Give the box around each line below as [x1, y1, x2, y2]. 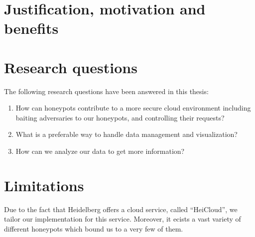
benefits [4, 18, 59, 38]
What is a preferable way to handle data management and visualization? [15, 129, 238, 139]
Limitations [4, 175, 84, 195]
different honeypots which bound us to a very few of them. [4, 223, 183, 234]
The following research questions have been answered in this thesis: [4, 86, 209, 96]
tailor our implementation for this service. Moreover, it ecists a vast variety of [4, 214, 241, 224]
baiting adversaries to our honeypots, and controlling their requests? [15, 112, 225, 122]
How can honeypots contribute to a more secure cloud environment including [15, 103, 251, 113]
